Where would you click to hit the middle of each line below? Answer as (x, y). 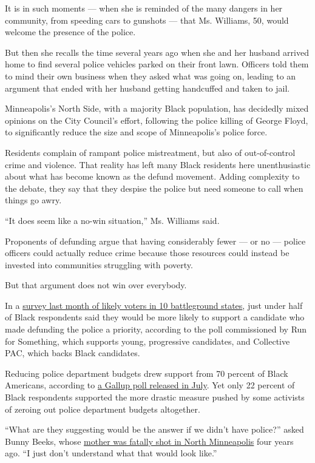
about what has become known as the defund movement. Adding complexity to (152, 176)
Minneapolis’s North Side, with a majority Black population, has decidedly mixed (157, 108)
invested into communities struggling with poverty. (99, 264)
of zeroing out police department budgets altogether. (103, 409)
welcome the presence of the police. (70, 32)
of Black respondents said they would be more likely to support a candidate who (155, 317)
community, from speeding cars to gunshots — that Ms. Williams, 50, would (147, 20)
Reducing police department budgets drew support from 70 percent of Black (147, 373)
